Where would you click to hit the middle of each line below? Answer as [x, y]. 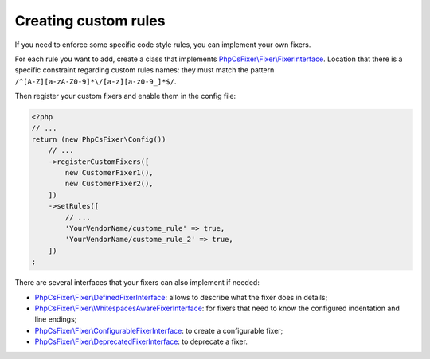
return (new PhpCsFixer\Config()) [99, 139]
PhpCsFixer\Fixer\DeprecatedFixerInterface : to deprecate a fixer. [141, 341]
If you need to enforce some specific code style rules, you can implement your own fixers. [163, 45]
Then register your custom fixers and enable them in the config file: [125, 96]
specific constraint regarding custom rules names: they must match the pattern [145, 70]
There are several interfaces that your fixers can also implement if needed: [137, 283]
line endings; [56, 319]
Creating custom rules [90, 21]
